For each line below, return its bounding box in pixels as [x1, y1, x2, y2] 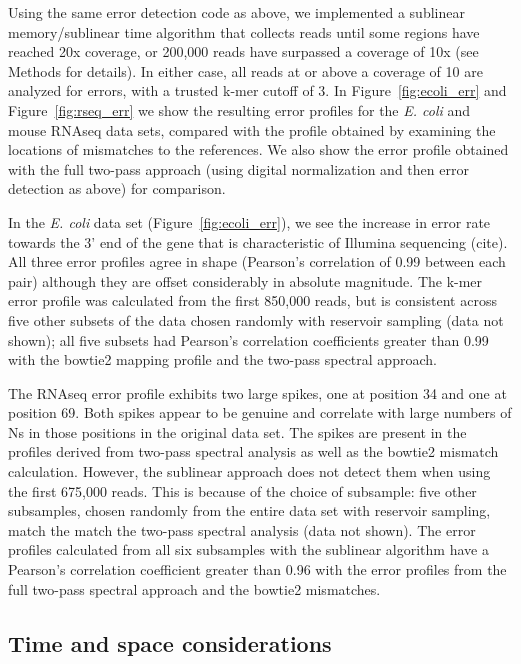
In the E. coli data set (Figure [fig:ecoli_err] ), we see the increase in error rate [8, 211, 491, 232]
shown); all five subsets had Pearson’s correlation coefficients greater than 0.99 [8, 329, 489, 350]
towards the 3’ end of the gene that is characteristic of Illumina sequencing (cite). [8, 231, 508, 252]
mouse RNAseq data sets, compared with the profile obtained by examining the [8, 119, 496, 140]
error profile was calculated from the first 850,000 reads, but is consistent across [8, 290, 497, 311]
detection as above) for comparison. [8, 178, 226, 199]
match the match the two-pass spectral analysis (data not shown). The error [8, 519, 476, 540]
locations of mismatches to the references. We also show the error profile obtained [8, 139, 509, 160]
